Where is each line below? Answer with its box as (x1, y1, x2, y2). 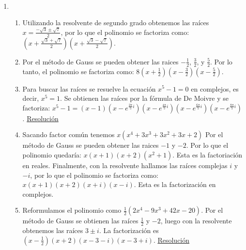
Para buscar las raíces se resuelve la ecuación (22, 83, 156, 94)
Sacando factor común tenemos (22, 129, 115, 140)
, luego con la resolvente (160, 216, 232, 226)
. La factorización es (99, 225, 159, 235)
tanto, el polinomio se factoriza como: (22, 66, 134, 76)
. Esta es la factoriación (172, 149, 243, 159)
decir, (22, 93, 39, 103)
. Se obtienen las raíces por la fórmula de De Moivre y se (60, 93, 229, 103)
